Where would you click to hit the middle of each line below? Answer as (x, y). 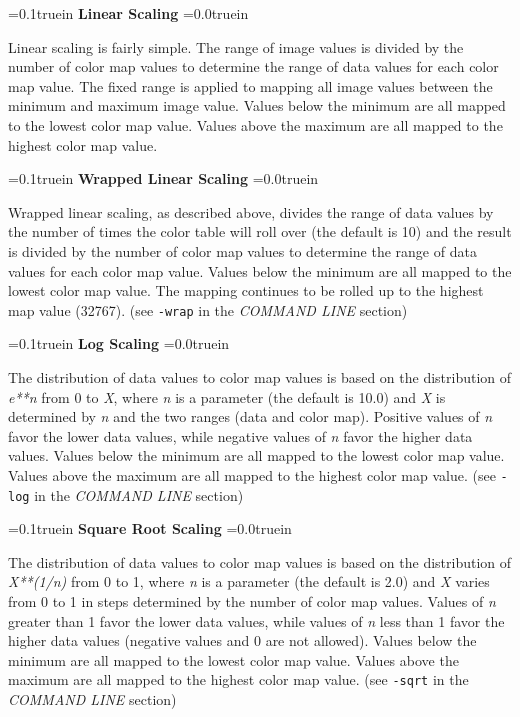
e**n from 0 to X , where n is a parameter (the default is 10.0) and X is (227, 396)
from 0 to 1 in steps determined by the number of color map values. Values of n (252, 601)
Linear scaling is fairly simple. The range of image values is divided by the (236, 46)
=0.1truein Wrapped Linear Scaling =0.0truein (163, 178)
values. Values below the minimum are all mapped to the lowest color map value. (256, 455)
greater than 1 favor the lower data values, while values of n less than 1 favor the (256, 620)
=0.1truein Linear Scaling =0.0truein (128, 13)
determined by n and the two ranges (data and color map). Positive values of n (250, 416)
